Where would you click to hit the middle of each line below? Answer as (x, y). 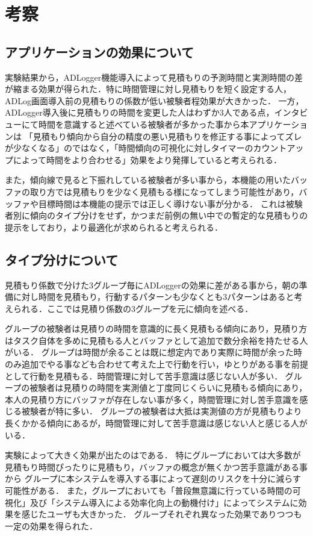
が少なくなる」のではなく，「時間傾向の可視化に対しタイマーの (129, 148)
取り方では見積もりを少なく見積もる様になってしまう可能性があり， (164, 191)
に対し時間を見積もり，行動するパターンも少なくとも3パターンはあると (153, 297)
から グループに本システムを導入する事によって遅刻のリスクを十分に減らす (153, 478)
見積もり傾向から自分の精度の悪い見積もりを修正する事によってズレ (167, 136)
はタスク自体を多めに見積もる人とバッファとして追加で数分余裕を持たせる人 (156, 340)
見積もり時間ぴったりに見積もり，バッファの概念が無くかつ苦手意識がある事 (156, 466)
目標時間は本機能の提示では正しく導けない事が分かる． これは (162, 203)
